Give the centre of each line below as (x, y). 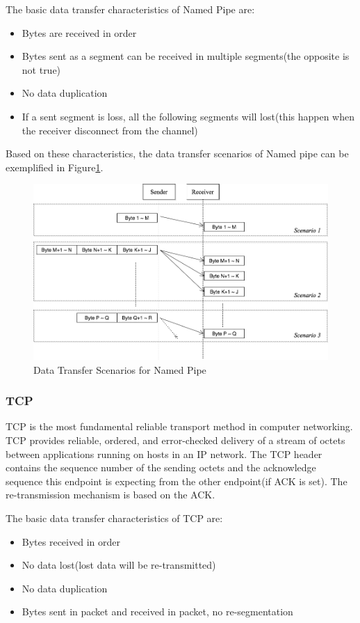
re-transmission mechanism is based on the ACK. (111, 495)
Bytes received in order (71, 541)
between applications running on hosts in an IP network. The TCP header (164, 454)
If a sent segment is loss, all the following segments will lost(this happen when (188, 116)
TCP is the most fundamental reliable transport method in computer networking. (179, 426)
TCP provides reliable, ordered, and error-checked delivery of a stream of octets (175, 440)
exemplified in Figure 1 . (55, 167)
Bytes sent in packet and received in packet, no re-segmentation (157, 612)
